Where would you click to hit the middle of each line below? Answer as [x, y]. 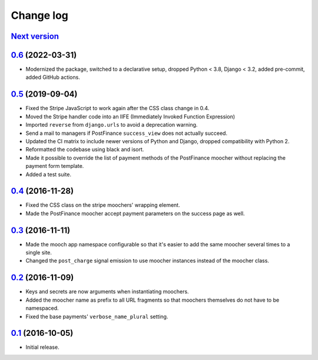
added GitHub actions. [53, 77]
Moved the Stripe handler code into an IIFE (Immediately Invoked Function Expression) [130, 116]
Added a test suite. [49, 174]
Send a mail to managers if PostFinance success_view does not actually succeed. [127, 133]
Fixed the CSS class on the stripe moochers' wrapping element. [103, 205]
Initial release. [42, 347]
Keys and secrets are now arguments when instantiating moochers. [107, 292]
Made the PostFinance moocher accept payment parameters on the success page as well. [135, 213]
